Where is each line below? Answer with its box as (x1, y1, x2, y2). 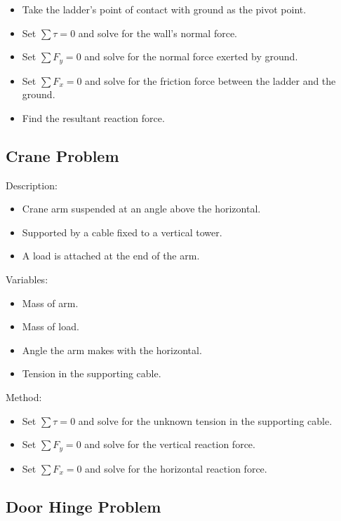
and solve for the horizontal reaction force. (85, 461, 267, 475)
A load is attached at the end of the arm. (22, 248, 200, 263)
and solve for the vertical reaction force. (84, 437, 255, 452)
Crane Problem (6, 144, 119, 166)
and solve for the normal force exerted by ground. (84, 49, 298, 64)
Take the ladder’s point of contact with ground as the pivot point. (22, 2, 307, 16)
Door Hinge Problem (6, 495, 161, 517)
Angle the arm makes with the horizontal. (22, 342, 202, 357)
